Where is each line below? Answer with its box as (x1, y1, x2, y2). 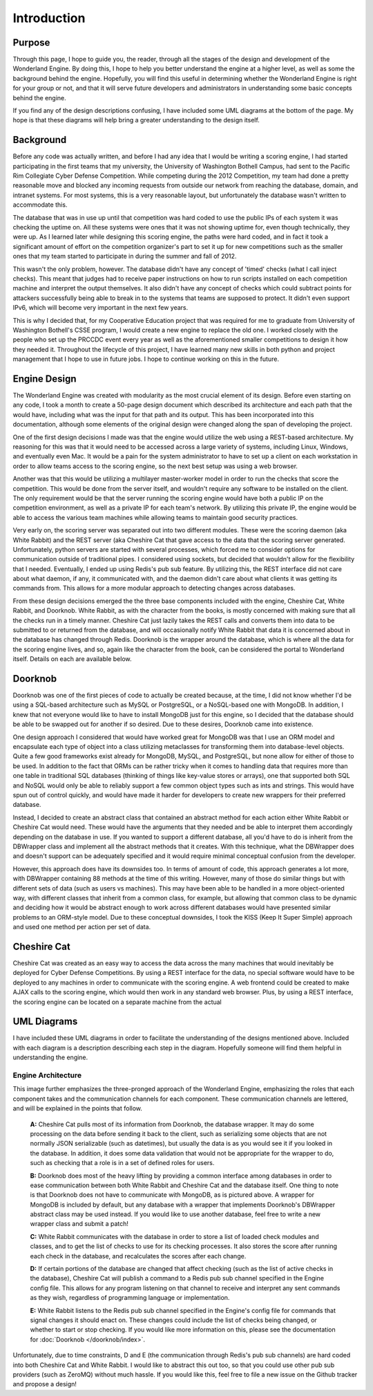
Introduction (12, 10, 86, 26)
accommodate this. (12, 201, 68, 209)
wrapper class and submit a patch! (30, 1220, 129, 1228)
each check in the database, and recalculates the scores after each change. (30, 1251, 247, 1260)
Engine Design (12, 373, 77, 384)
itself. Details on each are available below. (12, 655, 132, 663)
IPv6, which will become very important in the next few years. (12, 304, 189, 312)
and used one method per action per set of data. (12, 923, 151, 931)
